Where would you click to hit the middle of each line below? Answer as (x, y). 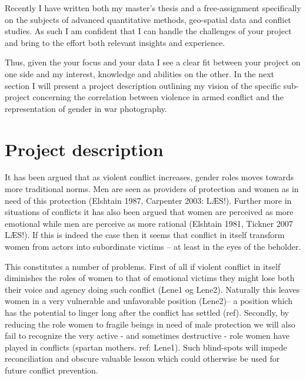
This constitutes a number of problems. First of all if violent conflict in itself (143, 266)
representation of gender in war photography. (86, 108)
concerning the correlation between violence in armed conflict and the (158, 97)
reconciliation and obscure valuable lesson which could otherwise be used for (142, 358)
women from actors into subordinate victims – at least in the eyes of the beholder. (153, 247)
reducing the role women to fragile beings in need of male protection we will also (150, 324)
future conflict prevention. (51, 370)
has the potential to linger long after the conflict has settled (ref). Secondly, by (147, 312)
